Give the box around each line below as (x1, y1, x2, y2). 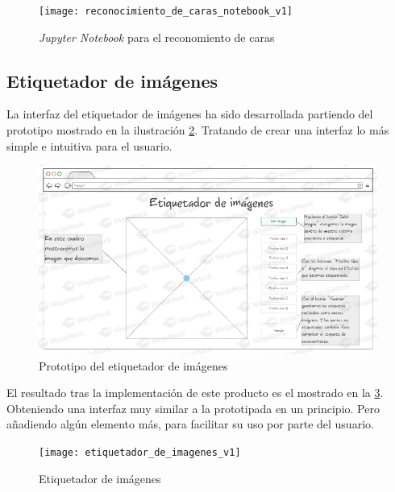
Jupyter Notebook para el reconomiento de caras (39, 28, 275, 45)
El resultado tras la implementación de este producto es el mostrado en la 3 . (6, 384, 384, 401)
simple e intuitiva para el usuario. (6, 137, 173, 154)
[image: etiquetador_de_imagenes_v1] (39, 446, 241, 458)
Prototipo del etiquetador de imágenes (39, 357, 228, 374)
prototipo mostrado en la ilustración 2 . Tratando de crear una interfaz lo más (6, 122, 389, 139)
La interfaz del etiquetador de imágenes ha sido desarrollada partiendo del (6, 105, 373, 122)
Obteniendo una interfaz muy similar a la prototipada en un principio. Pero (6, 399, 380, 416)
